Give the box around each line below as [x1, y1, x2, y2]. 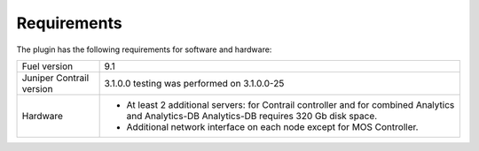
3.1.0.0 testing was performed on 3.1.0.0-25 [104, 77, 285, 89]
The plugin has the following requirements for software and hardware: [16, 44, 272, 55]
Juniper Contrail [21, 72, 90, 84]
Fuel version [21, 60, 74, 72]
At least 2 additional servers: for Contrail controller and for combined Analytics [126, 98, 455, 110]
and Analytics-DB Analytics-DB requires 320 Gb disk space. [126, 109, 378, 122]
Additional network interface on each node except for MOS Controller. [126, 120, 419, 132]
